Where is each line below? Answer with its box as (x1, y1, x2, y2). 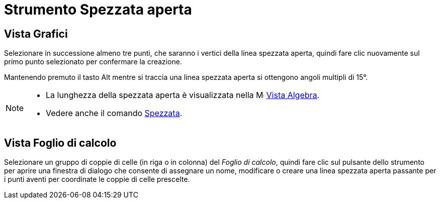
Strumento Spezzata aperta (4, 1, 192, 18)
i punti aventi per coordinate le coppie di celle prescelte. (4, 175, 190, 184)
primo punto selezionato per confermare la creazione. (4, 57, 182, 66)
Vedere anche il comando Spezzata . (46, 108, 183, 119)
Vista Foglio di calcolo (4, 136, 117, 149)
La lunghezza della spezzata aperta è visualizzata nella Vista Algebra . (46, 90, 320, 100)
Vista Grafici (4, 27, 68, 40)
